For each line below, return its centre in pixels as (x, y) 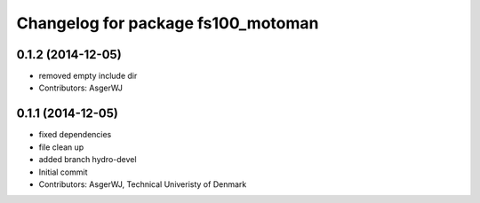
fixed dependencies (75, 135)
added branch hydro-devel (88, 160)
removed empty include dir (88, 76)
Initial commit (63, 172)
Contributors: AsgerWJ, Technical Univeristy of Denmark (143, 184)
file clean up (61, 147)
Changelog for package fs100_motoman (168, 23)
